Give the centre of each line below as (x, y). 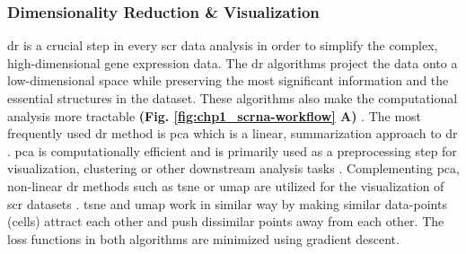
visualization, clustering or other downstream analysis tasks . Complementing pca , (233, 168)
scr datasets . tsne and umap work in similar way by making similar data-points (227, 203)
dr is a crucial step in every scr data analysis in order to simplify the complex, (223, 45)
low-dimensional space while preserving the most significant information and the (228, 80)
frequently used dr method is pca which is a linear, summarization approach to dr (233, 133)
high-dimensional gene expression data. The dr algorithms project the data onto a (233, 62)
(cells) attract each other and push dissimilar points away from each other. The (226, 221)
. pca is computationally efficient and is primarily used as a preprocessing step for (232, 150)
